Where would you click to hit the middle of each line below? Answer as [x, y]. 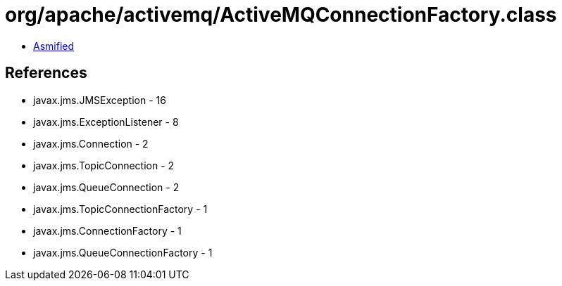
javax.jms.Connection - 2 [91, 143]
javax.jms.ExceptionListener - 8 [106, 122]
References [46, 73]
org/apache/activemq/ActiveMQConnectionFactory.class [281, 15]
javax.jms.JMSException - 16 [100, 100]
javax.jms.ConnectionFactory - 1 [107, 230]
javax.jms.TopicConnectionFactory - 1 [120, 209]
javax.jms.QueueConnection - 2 [106, 187]
